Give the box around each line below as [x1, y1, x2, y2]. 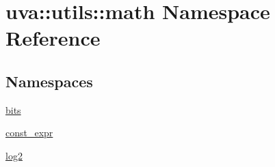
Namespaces [5, 70, 93, 91]
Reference [5, 24, 101, 52]
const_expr [5, 125, 53, 140]
